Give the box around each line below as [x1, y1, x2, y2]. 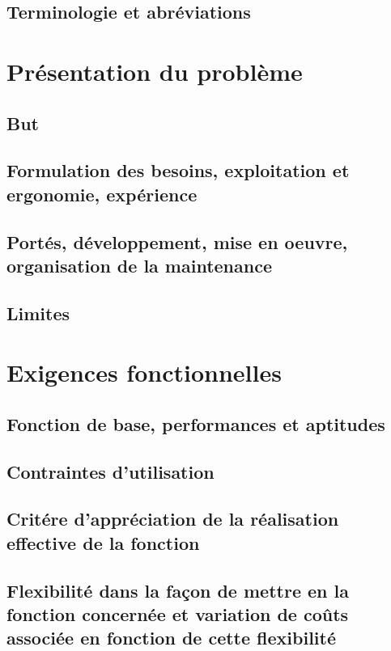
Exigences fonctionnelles [6, 356, 282, 389]
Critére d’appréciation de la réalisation [6, 506, 339, 531]
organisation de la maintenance [6, 252, 272, 277]
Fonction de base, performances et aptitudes [6, 411, 385, 436]
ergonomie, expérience [6, 181, 198, 206]
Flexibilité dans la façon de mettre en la [6, 577, 349, 602]
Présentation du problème [6, 54, 303, 87]
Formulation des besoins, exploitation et [6, 158, 350, 183]
